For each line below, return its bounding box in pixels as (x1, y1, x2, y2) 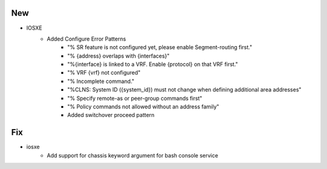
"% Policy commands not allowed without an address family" (67, 103, 219, 110)
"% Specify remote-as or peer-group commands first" (67, 94, 203, 102)
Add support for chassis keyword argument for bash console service (47, 151, 219, 159)
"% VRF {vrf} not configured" (67, 69, 141, 76)
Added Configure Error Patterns (47, 35, 127, 42)
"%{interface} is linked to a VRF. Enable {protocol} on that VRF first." (67, 61, 239, 68)
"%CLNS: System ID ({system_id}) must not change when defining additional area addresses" (67, 86, 302, 93)
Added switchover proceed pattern (67, 111, 154, 119)
